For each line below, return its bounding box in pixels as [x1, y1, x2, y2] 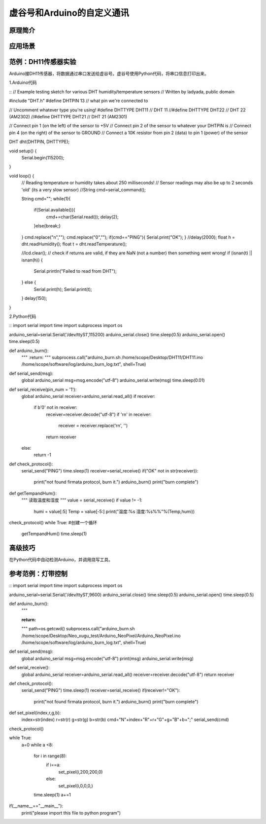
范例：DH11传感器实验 [9, 58, 76, 66]
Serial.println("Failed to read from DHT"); [33, 268, 117, 274]
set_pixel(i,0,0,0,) [58, 783, 93, 788]
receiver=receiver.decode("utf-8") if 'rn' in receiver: [46, 411, 152, 417]
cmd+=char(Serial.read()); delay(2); [46, 214, 119, 219]
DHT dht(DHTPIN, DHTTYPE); [9, 139, 70, 145]
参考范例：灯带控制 [9, 570, 67, 578]
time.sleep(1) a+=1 [33, 791, 71, 797]
